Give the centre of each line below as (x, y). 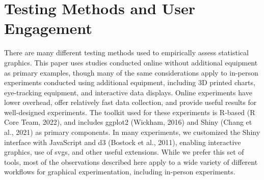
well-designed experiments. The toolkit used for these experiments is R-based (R (130, 112)
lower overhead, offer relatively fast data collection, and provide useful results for (130, 102)
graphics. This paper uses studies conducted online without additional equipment (131, 62)
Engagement (48, 28)
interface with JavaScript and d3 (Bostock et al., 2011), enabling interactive (123, 142)
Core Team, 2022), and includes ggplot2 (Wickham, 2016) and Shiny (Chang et (128, 122)
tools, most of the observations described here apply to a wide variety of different (131, 161)
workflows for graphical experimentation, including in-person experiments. (120, 172)
